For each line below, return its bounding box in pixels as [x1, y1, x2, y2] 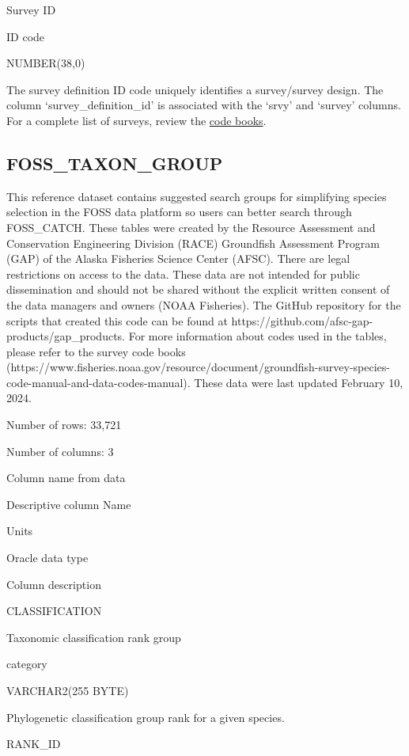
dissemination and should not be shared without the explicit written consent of [6, 281, 390, 298]
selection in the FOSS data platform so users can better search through [6, 203, 352, 220]
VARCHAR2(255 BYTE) [6, 682, 129, 699]
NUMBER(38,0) [6, 55, 85, 71]
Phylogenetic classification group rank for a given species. [6, 709, 285, 725]
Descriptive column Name [6, 496, 131, 512]
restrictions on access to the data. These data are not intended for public [6, 265, 360, 282]
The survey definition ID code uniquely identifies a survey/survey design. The [6, 81, 384, 97]
